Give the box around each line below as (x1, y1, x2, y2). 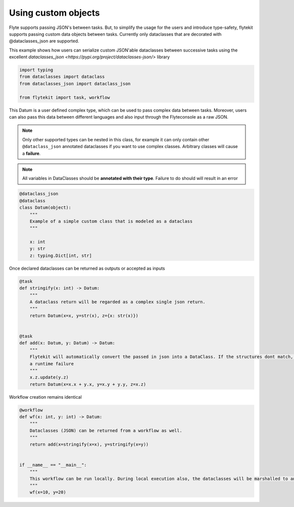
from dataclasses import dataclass (19, 74, 105, 79)
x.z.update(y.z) (29, 375, 69, 380)
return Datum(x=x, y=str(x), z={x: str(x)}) (29, 313, 139, 318)
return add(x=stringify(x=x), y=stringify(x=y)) (29, 441, 149, 447)
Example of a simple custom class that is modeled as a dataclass (29, 218, 193, 224)
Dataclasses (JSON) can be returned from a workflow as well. (29, 428, 182, 433)
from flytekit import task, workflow (19, 95, 110, 100)
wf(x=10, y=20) (29, 489, 66, 495)
